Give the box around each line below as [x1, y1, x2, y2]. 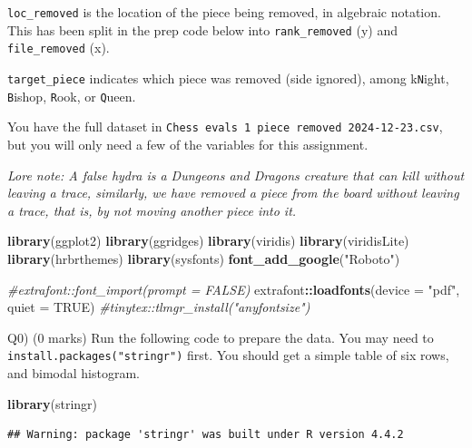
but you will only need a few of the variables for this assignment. [7, 134, 369, 153]
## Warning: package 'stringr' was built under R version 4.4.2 [7, 428, 404, 442]
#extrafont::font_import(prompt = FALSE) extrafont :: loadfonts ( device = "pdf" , [7, 279, 460, 298]
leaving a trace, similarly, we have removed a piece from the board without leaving [7, 183, 459, 202]
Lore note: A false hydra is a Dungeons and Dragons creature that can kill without [7, 165, 465, 184]
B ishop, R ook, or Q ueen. [7, 86, 136, 105]
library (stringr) [7, 394, 97, 413]
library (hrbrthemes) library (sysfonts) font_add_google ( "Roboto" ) [7, 248, 400, 268]
